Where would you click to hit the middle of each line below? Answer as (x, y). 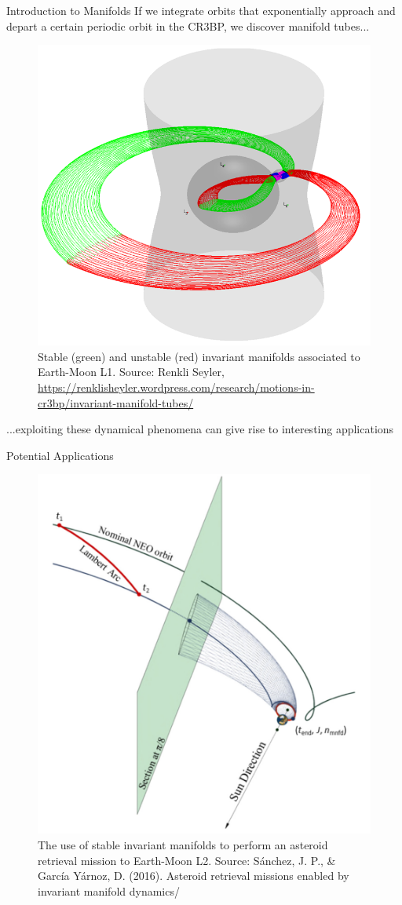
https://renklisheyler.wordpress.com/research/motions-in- (176, 387)
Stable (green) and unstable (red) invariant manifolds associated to (199, 356)
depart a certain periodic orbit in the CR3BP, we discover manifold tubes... (188, 26)
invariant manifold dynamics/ (109, 890)
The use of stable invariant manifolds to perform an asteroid (183, 844)
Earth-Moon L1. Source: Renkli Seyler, (131, 372)
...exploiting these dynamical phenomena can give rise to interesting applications (200, 429)
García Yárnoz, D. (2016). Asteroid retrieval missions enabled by (194, 876)
